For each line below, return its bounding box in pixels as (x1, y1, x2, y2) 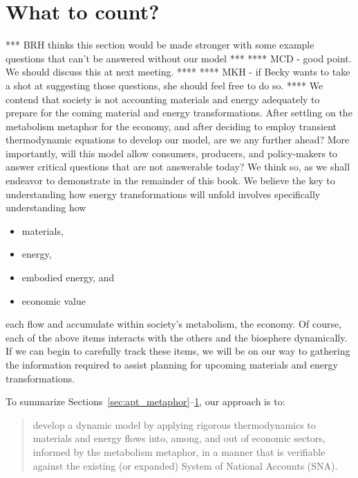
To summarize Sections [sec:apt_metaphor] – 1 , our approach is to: (6, 394, 285, 409)
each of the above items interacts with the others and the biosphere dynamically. (6, 330, 348, 344)
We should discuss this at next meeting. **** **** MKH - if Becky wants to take (6, 64, 350, 79)
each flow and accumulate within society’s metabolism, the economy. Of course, (6, 317, 342, 331)
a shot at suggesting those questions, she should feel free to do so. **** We (6, 78, 323, 92)
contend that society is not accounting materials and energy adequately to (6, 91, 320, 106)
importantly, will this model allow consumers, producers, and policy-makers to (6, 145, 338, 160)
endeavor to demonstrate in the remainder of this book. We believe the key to (6, 173, 335, 188)
